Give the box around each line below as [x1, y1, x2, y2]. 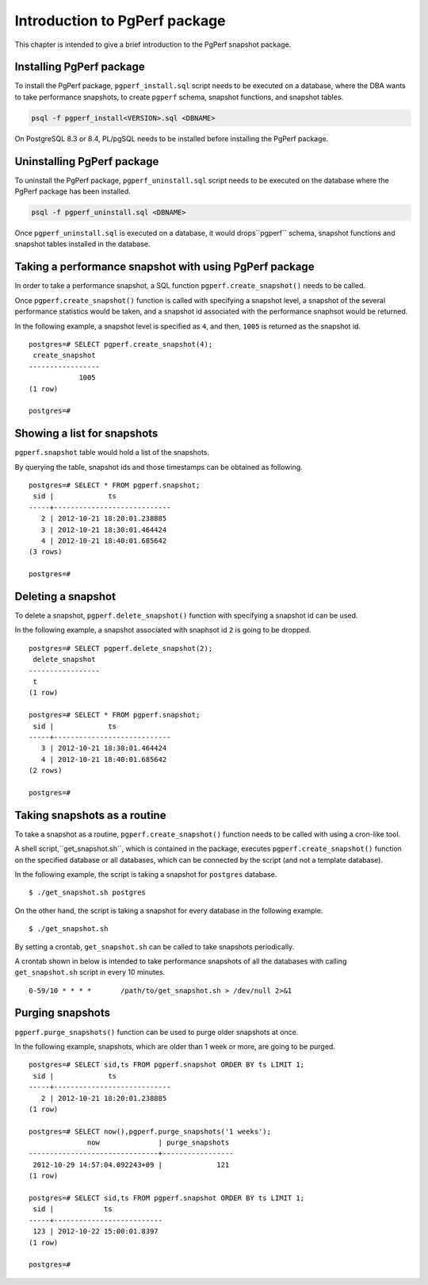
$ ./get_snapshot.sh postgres [29, 888, 147, 897]
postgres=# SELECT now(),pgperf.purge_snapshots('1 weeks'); [29, 1127, 271, 1136]
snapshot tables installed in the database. [14, 239, 151, 249]
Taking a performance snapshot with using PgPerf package [14, 260, 315, 274]
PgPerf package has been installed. [14, 187, 131, 196]
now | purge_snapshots [87, 1138, 230, 1147]
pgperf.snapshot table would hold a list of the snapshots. [14, 448, 210, 457]
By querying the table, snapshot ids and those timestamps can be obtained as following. [14, 462, 303, 471]
